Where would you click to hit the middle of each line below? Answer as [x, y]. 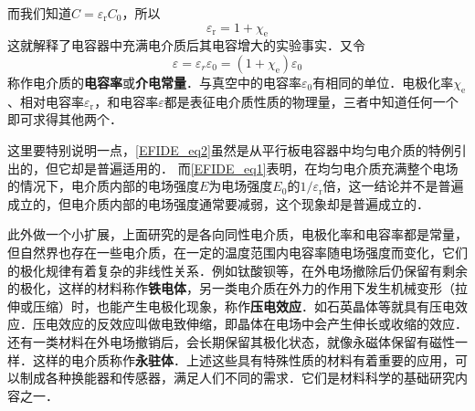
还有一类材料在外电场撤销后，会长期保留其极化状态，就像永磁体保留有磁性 [231, 341]
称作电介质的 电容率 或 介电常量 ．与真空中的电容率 [154, 82]
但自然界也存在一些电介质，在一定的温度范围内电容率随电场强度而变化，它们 [237, 252]
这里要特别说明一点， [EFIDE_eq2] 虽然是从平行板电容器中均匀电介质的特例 [231, 149]
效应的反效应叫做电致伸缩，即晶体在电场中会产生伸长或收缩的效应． [263, 324]
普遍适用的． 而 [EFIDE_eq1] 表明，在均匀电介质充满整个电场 [277, 168]
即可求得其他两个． [65, 119]
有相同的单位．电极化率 [383, 82]
